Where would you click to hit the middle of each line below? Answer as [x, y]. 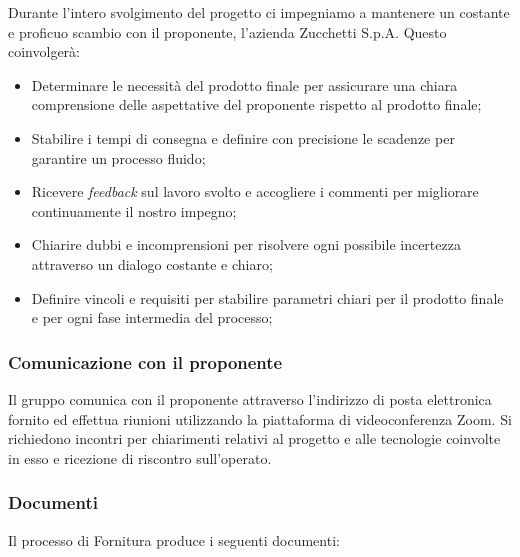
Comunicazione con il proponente [145, 361]
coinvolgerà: [44, 51]
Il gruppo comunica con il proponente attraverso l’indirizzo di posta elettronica [250, 398]
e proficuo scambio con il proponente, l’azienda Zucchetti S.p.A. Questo [227, 31]
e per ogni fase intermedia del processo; [152, 317]
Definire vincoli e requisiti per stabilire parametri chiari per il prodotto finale [267, 297]
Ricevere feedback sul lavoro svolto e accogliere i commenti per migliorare [255, 191]
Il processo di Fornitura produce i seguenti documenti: [174, 539]
